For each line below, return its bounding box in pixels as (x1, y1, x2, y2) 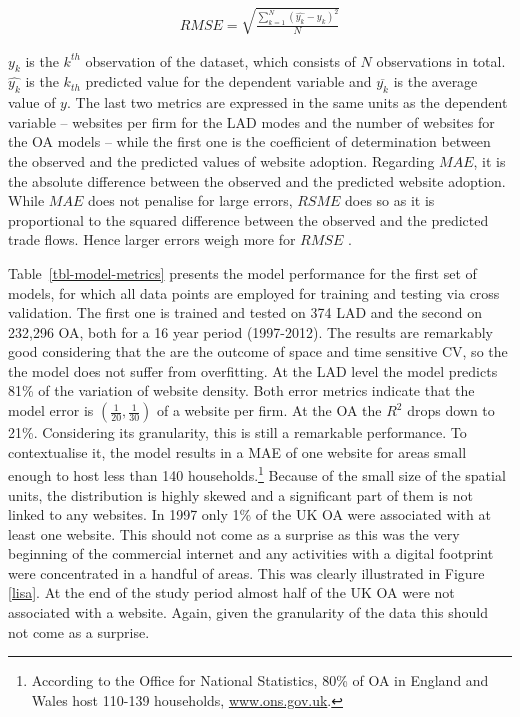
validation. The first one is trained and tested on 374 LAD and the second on (8, 302, 483, 323)
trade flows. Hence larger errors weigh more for (8, 229, 296, 250)
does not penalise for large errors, (87, 190, 293, 211)
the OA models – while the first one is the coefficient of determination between (8, 131, 491, 152)
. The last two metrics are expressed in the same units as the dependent (66, 92, 508, 113)
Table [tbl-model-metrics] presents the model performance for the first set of (8, 262, 477, 283)
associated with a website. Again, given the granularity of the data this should (8, 602, 488, 623)
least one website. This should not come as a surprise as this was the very (8, 523, 460, 544)
